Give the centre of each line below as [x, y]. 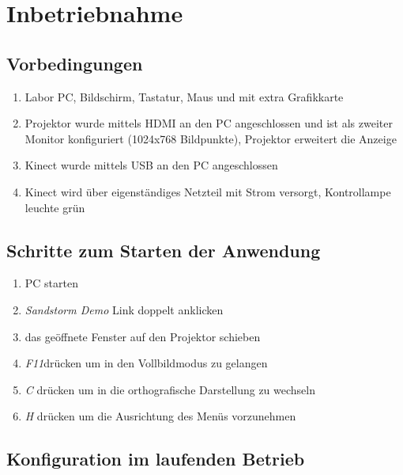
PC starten [51, 283]
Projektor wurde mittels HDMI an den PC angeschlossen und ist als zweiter [209, 123]
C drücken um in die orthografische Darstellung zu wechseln [170, 389]
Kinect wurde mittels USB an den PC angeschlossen [151, 165]
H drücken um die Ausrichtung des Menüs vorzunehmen [160, 416]
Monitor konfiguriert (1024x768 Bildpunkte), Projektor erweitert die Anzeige [211, 138]
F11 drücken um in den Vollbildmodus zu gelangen [146, 363]
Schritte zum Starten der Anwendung [164, 250]
